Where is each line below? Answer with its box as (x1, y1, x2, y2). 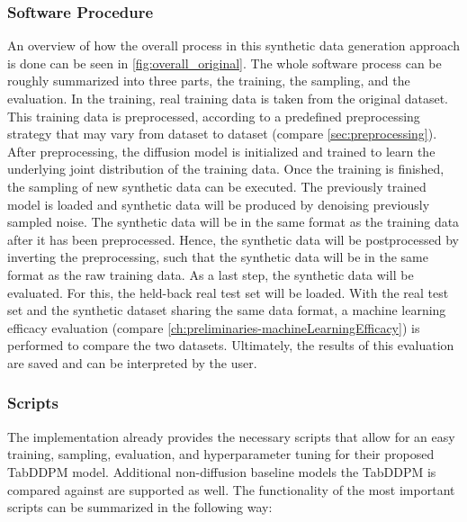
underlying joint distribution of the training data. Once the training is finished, (7, 159, 445, 178)
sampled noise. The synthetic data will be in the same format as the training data (7, 212, 460, 231)
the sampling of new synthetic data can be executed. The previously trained (7, 176, 427, 195)
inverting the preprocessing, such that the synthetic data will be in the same (7, 247, 428, 266)
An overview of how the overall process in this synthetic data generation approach (7, 36, 460, 55)
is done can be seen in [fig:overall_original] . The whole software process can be (7, 53, 442, 72)
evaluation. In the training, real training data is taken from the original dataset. (7, 89, 449, 107)
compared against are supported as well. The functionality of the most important (7, 480, 455, 499)
